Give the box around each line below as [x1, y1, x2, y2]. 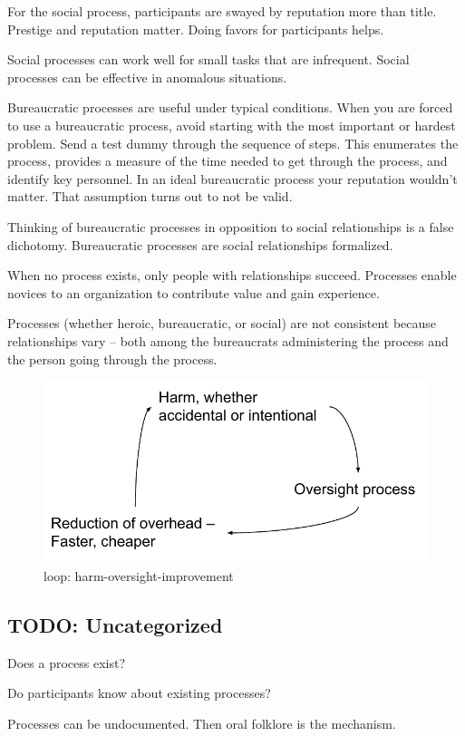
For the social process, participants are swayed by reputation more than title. [7, 2, 437, 20]
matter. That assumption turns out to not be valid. [7, 187, 293, 206]
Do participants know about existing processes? [7, 683, 271, 702]
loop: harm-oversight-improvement [44, 566, 234, 585]
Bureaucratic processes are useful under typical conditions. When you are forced [7, 98, 453, 117]
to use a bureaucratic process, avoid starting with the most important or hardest [7, 115, 456, 134]
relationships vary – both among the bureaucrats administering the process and [7, 331, 449, 350]
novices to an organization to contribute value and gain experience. [7, 283, 380, 302]
